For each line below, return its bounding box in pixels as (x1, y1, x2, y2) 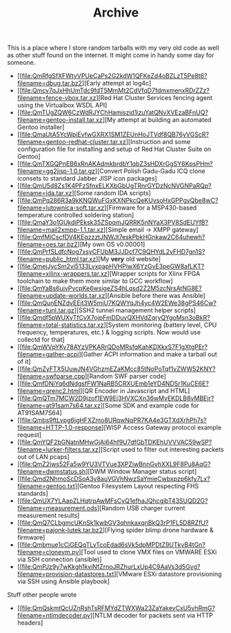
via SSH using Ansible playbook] (17, 577, 110, 585)
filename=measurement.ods (17, 504, 98, 512)
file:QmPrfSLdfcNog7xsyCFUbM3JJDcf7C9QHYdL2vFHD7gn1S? (21, 248, 205, 256)
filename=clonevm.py (17, 548, 79, 556)
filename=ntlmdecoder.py (17, 612, 91, 620)
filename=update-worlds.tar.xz (17, 292, 106, 300)
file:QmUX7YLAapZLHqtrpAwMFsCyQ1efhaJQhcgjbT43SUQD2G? (21, 496, 208, 505)
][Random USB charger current (97, 504, 185, 512)
